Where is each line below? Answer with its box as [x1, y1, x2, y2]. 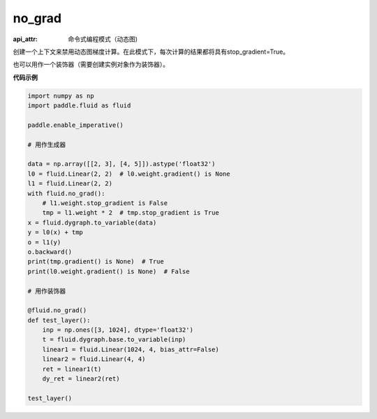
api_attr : [13, 35, 38, 43]
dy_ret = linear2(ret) [42, 375, 120, 383]
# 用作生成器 [27, 140, 66, 148]
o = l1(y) [27, 238, 61, 246]
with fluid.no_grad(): [27, 189, 105, 197]
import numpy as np [27, 91, 94, 100]
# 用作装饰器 [27, 287, 66, 295]
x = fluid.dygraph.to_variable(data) [27, 218, 157, 227]
